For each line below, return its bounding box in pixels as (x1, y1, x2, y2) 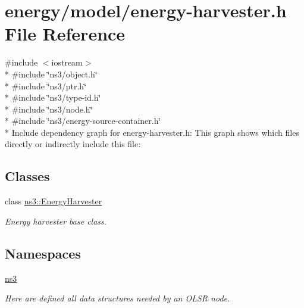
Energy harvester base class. (5, 214, 107, 227)
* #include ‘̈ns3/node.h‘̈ (5, 102, 93, 115)
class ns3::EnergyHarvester (5, 195, 102, 207)
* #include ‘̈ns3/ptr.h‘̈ (5, 79, 87, 92)
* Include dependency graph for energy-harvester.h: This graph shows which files (5, 126, 299, 138)
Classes (5, 167, 50, 185)
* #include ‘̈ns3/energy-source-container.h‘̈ (5, 114, 161, 127)
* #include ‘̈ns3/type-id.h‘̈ (5, 91, 101, 104)
